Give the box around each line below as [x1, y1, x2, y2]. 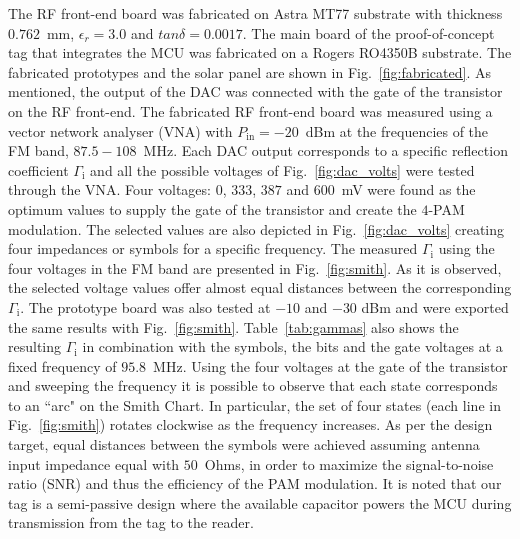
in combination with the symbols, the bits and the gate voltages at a [82, 336, 503, 357]
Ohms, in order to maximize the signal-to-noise [204, 453, 494, 474]
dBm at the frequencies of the [305, 120, 489, 141]
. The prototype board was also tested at [20, 296, 271, 317]
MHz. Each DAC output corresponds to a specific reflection [143, 140, 508, 161]
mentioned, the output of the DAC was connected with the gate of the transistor [8, 81, 503, 102]
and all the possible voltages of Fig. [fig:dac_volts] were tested [90, 159, 475, 180]
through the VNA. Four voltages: [8, 179, 211, 200]
